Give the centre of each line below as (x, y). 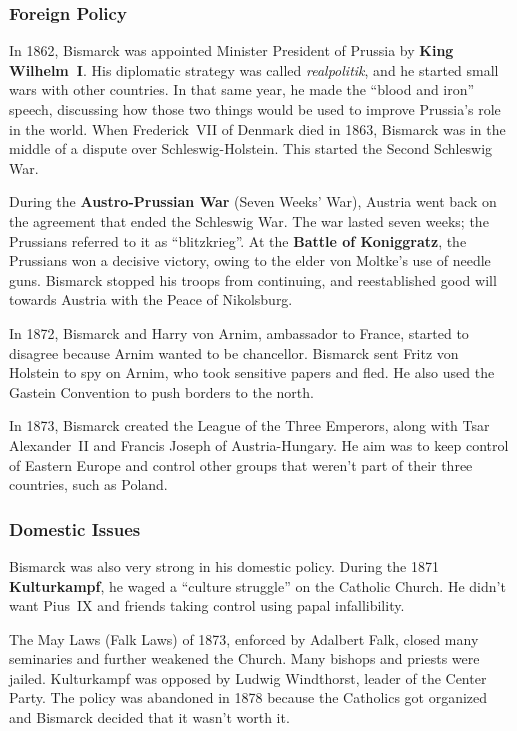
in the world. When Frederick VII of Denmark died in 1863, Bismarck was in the (257, 128)
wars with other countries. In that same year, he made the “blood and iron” (242, 89)
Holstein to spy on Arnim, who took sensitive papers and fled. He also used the (252, 372)
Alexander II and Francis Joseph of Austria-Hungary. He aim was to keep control (259, 444)
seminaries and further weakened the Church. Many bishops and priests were (244, 658)
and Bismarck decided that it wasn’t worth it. (149, 717)
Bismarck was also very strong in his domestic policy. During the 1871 (224, 565)
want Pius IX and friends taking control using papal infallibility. (207, 605)
